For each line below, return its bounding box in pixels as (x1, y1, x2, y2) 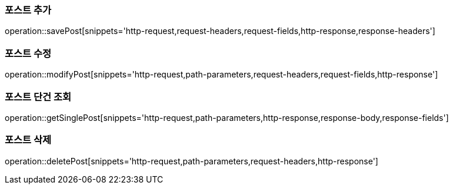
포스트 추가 (5, 4, 52, 16)
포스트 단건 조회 (5, 90, 72, 103)
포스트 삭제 (5, 134, 52, 146)
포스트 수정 (5, 47, 52, 59)
